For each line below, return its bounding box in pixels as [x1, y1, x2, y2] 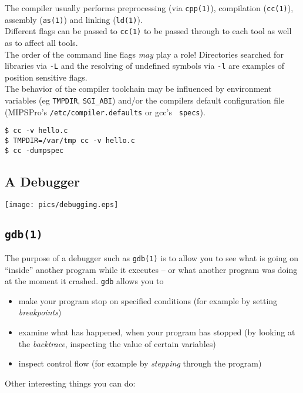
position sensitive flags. [5, 71, 87, 83]
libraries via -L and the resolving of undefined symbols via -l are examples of [5, 59, 285, 72]
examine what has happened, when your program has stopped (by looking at [18, 326, 295, 338]
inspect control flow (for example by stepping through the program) [18, 357, 262, 369]
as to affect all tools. [5, 36, 78, 48]
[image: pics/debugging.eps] [5, 201, 119, 209]
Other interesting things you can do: [5, 377, 136, 389]
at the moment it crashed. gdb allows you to [5, 275, 164, 287]
